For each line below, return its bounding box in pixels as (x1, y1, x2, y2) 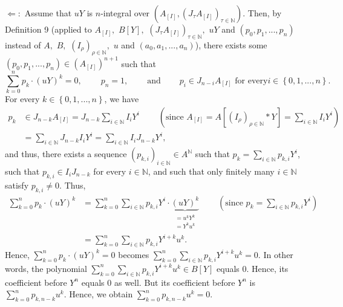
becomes (118, 248, 149, 260)
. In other (258, 248, 293, 260)
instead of (5, 38, 41, 51)
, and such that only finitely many (148, 164, 275, 177)
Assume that (24, 7, 72, 19)
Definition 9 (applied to (5, 23, 92, 35)
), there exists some (195, 38, 267, 51)
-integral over (100, 7, 150, 19)
